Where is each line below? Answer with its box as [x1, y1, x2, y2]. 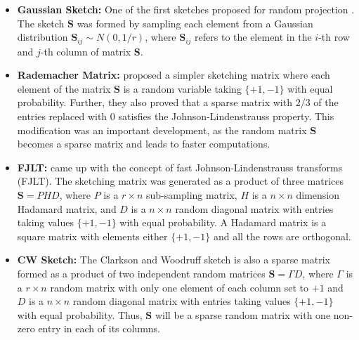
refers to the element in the [195, 30, 312, 44]
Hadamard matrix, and [17, 201, 117, 216]
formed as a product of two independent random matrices [17, 266, 266, 280]
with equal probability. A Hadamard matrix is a [119, 215, 327, 230]
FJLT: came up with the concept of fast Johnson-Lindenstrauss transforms [17, 159, 343, 174]
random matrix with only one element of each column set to [50, 280, 309, 294]
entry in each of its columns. [38, 321, 161, 336]
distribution [17, 30, 68, 44]
